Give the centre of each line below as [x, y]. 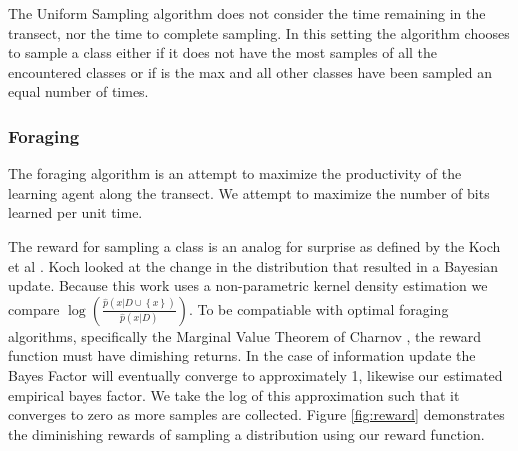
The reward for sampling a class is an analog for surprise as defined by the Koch [254, 245]
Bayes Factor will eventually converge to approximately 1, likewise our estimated [255, 374]
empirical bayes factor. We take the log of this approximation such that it [234, 394]
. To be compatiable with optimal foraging [318, 308]
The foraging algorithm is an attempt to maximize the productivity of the [235, 173]
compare [34, 308]
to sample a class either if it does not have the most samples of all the [223, 52]
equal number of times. [78, 91]
